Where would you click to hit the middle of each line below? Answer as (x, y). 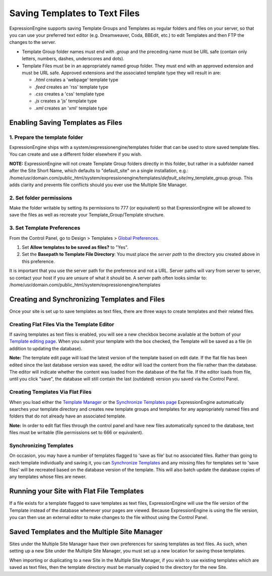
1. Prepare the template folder (46, 137)
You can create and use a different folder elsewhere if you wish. (76, 154)
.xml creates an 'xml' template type (71, 108)
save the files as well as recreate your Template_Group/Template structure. (87, 215)
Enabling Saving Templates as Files (66, 122)
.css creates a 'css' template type (70, 94)
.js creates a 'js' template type (66, 101)
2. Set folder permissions (41, 198)
